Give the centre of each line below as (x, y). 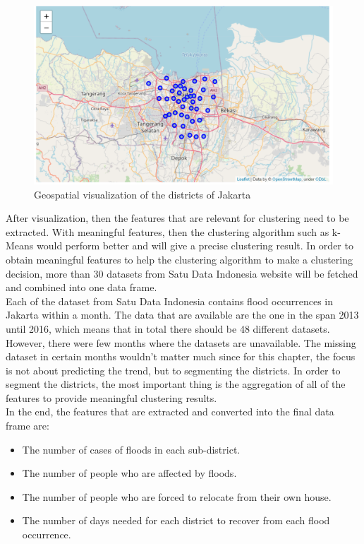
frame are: (28, 426)
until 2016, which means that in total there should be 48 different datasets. (168, 328)
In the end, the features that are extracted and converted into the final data (170, 412)
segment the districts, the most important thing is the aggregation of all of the (176, 384)
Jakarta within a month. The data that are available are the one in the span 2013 (182, 315)
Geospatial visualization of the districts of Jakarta (142, 194)
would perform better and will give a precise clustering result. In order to (195, 246)
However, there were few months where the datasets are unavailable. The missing (181, 342)
